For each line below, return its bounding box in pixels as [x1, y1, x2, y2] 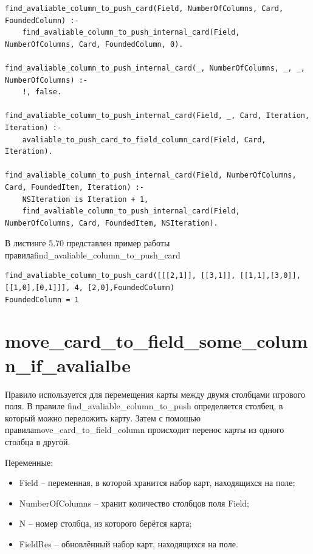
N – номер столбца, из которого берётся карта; [19, 517, 192, 530]
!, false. [22, 88, 62, 97]
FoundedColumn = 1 [5, 295, 79, 304]
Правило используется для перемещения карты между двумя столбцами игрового [5, 387, 305, 400]
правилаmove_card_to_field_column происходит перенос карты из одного [5, 423, 284, 436]
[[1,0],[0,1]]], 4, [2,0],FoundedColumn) [5, 283, 175, 293]
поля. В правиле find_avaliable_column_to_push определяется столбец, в [5, 400, 283, 412]
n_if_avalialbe [5, 352, 131, 377]
